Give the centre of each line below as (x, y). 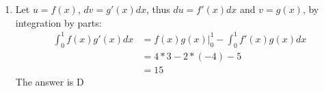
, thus (158, 9)
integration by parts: (58, 22)
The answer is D (50, 81)
